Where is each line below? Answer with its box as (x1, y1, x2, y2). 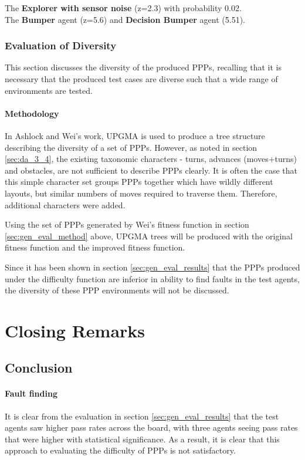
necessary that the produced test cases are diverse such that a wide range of (5, 73, 278, 84)
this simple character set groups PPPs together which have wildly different (5, 175, 273, 188)
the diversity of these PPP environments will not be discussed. (5, 284, 229, 296)
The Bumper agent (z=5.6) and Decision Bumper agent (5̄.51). (5, 13, 245, 25)
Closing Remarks (5, 318, 145, 342)
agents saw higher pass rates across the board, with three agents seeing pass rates (5, 421, 298, 434)
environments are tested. (5, 84, 93, 96)
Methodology (5, 107, 59, 119)
